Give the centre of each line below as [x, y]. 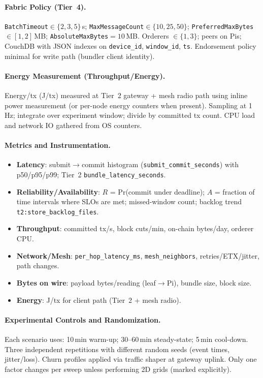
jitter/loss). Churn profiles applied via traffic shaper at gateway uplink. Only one [131, 359]
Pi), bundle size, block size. [209, 282]
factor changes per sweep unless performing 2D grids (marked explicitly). [118, 369]
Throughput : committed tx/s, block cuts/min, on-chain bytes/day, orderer [135, 228]
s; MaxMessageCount [113, 26]
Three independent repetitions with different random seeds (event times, [117, 349]
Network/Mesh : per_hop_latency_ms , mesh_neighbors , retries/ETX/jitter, [138, 255]
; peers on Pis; [219, 36]
